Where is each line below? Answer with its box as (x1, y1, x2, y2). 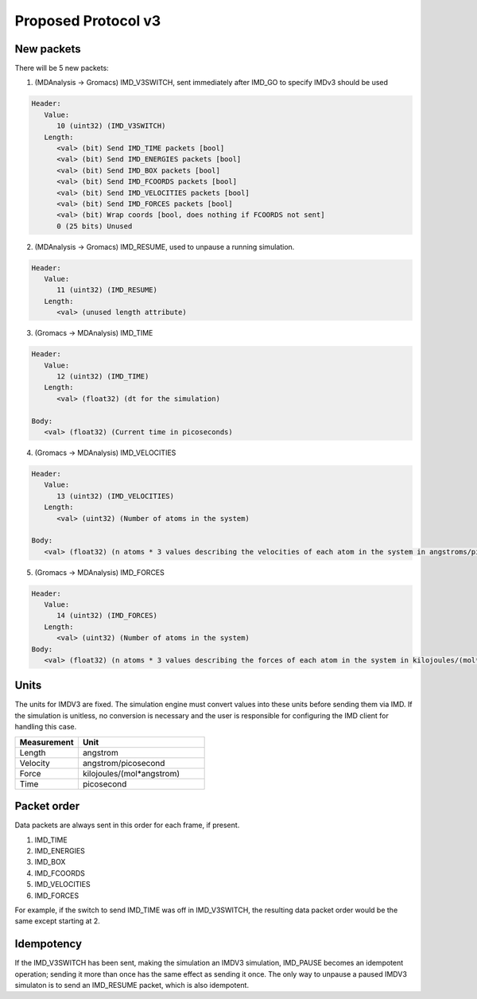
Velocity (19, 757, 51, 768)
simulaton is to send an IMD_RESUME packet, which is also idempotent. (14, 980, 250, 989)
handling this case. (14, 722, 77, 732)
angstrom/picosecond (82, 757, 165, 768)
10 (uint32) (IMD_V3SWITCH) (56, 122, 166, 130)
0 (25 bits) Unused (56, 221, 133, 231)
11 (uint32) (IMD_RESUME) (56, 286, 158, 294)
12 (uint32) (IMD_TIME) (56, 372, 149, 381)
